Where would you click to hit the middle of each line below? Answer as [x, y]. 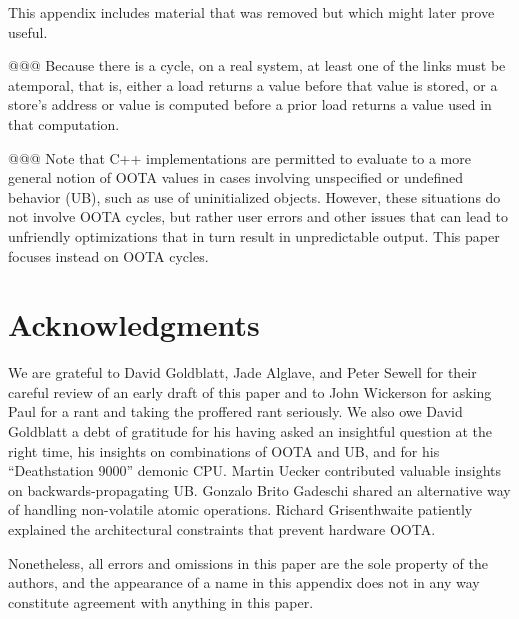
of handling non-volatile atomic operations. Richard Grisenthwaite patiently [240, 509]
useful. [28, 31]
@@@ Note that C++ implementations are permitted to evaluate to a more [239, 157]
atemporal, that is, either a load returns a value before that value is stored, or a [253, 84]
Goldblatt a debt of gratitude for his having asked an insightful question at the [250, 431]
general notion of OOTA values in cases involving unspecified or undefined [236, 177]
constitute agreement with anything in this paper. [161, 601]
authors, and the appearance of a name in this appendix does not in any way [244, 582]
